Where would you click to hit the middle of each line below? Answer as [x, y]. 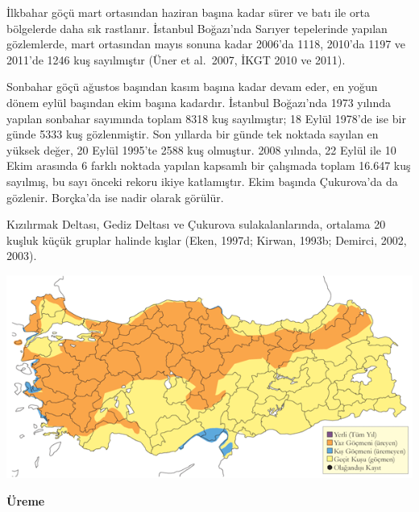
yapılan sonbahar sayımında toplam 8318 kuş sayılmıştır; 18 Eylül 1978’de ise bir [206, 118]
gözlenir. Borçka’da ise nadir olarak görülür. [115, 197]
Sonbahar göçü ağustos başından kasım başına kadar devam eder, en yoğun [192, 87]
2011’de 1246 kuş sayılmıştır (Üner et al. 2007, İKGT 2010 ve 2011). [176, 59]
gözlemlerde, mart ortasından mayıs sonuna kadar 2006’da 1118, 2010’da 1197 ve [206, 44]
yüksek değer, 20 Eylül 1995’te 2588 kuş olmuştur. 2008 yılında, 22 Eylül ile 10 [201, 149]
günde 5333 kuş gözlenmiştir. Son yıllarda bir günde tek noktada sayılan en [193, 134]
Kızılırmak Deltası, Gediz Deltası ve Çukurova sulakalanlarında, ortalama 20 [196, 224]
